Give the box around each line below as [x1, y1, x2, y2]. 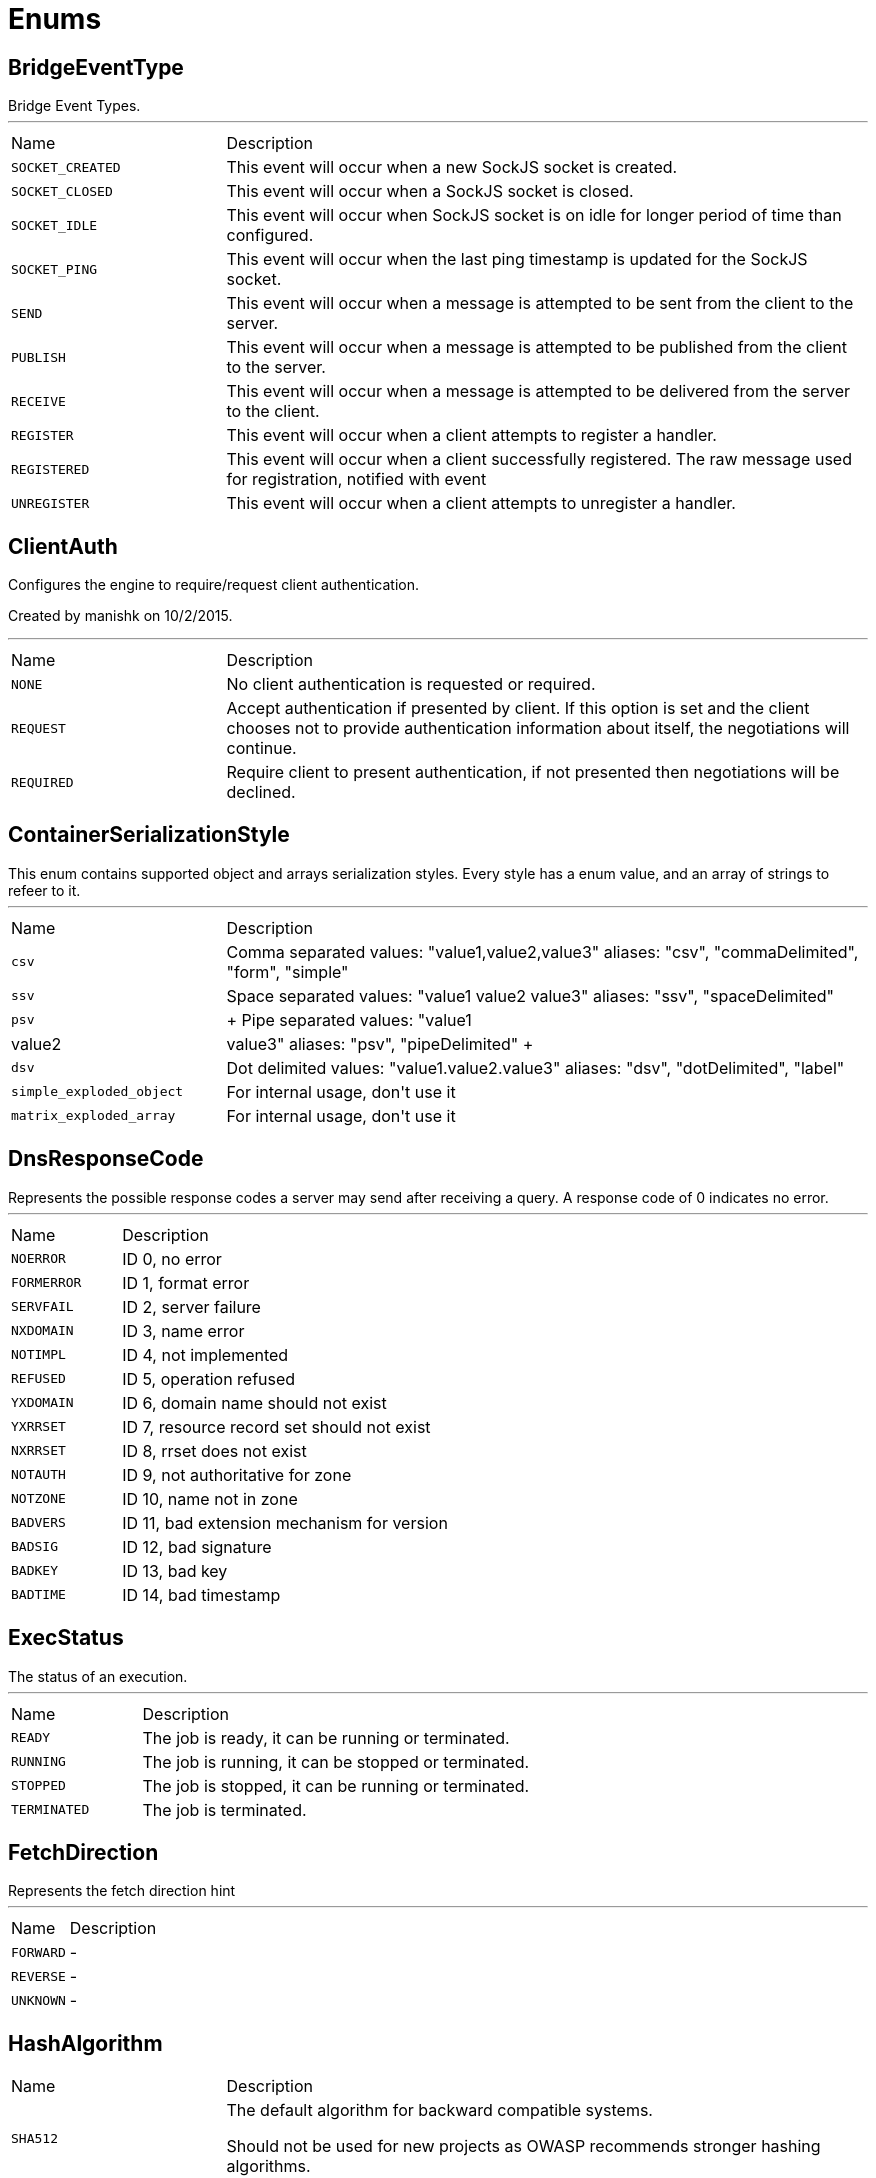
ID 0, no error [122, 1248, 222, 1269]
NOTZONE [11, 1491, 66, 1507]
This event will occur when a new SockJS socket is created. [226, 157, 678, 178]
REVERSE [11, 1968, 66, 1984]
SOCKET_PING [11, 261, 98, 277]
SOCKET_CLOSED [11, 183, 113, 199]
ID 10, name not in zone [122, 1488, 298, 1509]
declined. [226, 782, 296, 803]
